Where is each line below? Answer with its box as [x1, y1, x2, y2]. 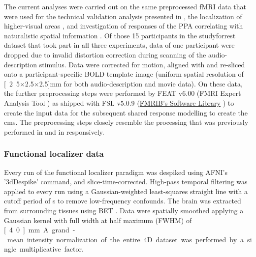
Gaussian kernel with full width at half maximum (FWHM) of [4, 215, 192, 225]
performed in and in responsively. [4, 126, 104, 137]
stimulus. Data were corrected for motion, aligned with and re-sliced [39, 59, 245, 69]
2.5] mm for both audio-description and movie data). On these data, [39, 78, 243, 88]
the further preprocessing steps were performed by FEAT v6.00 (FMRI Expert [4, 88, 241, 98]
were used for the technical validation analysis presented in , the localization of [4, 11, 242, 21]
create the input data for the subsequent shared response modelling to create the [4, 107, 248, 117]
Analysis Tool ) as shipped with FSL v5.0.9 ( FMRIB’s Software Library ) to [4, 97, 234, 108]
